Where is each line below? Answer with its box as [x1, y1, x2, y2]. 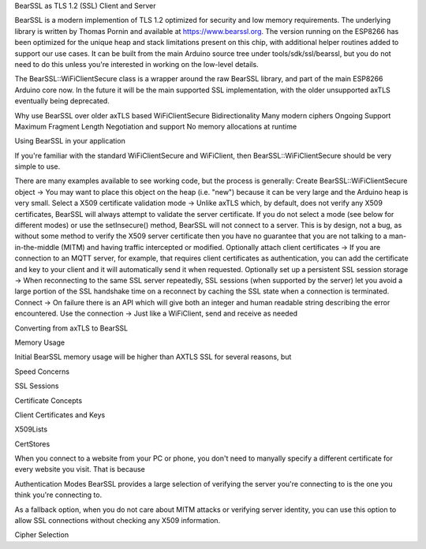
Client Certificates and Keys [14, 410, 106, 420]
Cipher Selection [14, 530, 69, 540]
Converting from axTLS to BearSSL [14, 323, 129, 333]
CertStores [14, 439, 50, 449]
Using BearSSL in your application [14, 136, 125, 146]
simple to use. [14, 162, 61, 171]
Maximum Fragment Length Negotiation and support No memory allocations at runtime [14, 121, 297, 131]
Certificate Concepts [14, 395, 83, 405]
